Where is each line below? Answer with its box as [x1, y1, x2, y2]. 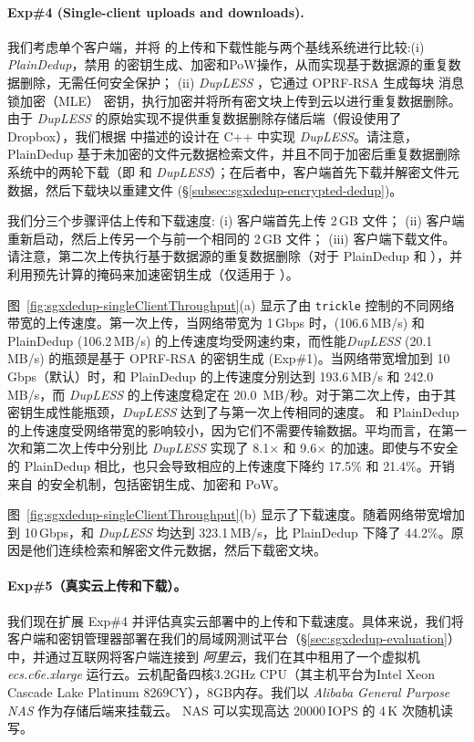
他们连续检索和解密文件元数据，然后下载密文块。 [32, 540, 326, 559]
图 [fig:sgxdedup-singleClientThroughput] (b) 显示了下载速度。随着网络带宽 [7, 505, 439, 524]
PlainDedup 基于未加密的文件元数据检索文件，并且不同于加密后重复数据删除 [7, 144, 461, 163]
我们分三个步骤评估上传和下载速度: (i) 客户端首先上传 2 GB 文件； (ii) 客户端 [7, 211, 465, 230]
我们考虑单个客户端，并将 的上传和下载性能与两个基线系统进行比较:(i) [7, 37, 425, 56]
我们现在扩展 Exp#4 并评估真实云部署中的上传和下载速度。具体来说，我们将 [7, 611, 464, 630]
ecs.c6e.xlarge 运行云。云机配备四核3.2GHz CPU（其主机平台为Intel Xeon [7, 664, 436, 684]
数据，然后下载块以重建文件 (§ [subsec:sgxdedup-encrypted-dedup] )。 [7, 180, 403, 199]
